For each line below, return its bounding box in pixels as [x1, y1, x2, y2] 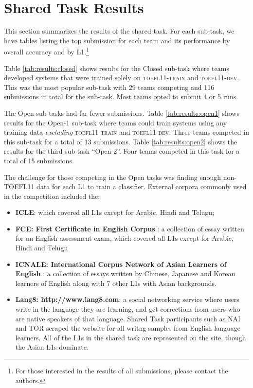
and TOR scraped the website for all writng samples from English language [15, 323, 240, 333]
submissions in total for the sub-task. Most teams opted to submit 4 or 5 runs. [4, 91, 238, 102]
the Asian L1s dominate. [15, 342, 89, 352]
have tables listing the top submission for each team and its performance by [4, 35, 230, 45]
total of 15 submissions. [4, 155, 74, 165]
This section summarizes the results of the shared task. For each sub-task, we [4, 26, 235, 36]
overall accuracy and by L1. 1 [4, 45, 89, 56]
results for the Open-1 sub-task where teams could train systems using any [4, 117, 227, 127]
